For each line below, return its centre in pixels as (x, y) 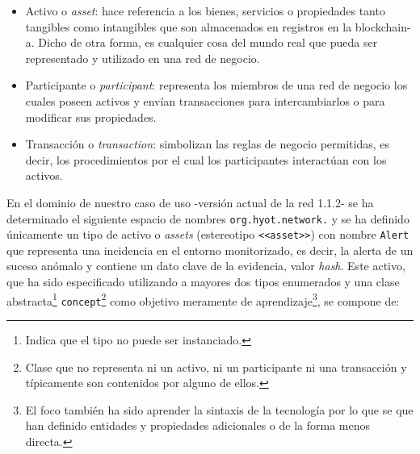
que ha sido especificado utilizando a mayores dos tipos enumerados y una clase (203, 282)
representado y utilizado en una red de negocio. (143, 58)
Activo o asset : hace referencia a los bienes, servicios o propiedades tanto (205, 10)
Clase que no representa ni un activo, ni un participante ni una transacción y (216, 367)
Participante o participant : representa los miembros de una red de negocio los (216, 85)
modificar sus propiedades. (91, 117)
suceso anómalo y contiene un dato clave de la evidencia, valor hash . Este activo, (206, 266)
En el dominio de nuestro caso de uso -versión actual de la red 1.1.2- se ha (190, 202)
